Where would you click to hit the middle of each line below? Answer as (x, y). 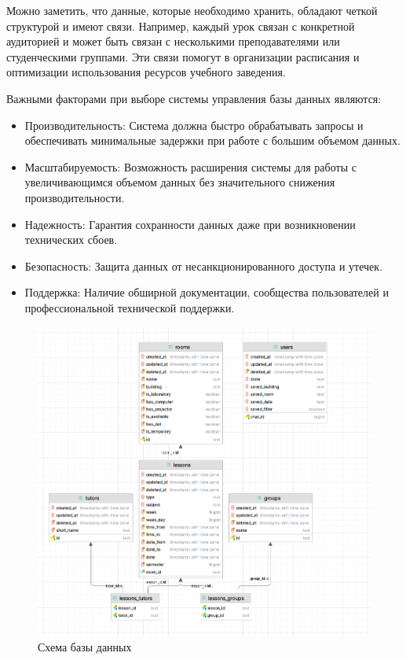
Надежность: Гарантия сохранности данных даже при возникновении (190, 224)
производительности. (75, 197)
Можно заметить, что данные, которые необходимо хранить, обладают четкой (192, 10)
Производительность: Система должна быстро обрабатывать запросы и (194, 125)
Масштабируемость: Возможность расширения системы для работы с (190, 166)
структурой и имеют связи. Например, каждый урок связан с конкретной (181, 26)
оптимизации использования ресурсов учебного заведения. (146, 72)
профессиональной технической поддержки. (130, 307)
